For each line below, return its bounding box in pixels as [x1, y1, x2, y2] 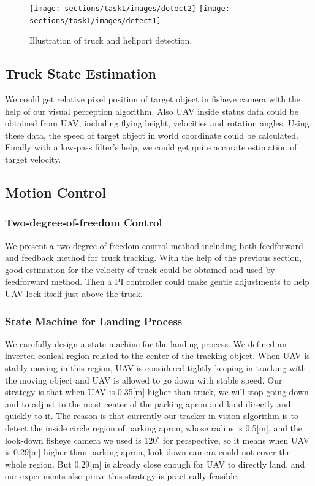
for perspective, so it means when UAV [162, 433, 309, 446]
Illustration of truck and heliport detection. [29, 34, 192, 47]
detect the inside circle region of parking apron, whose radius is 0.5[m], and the [5, 422, 303, 434]
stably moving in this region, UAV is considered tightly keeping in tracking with [5, 361, 306, 374]
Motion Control [5, 183, 107, 202]
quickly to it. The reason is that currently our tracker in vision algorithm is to [5, 409, 298, 422]
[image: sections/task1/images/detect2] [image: [29, 4, 230, 13]
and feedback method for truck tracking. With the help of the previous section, [5, 251, 302, 264]
